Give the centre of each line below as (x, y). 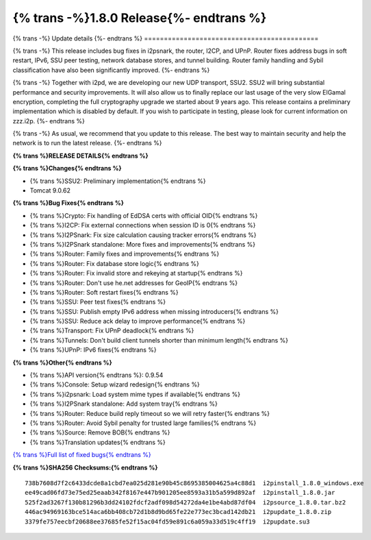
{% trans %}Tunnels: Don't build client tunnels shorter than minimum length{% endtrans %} (159, 340)
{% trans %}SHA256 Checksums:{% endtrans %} (85, 467)
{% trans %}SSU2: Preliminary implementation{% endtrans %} (118, 181)
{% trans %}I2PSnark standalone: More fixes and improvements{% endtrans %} (143, 244)
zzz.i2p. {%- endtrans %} (49, 121)
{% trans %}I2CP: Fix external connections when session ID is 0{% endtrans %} (143, 225)
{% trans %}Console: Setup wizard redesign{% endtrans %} (115, 384)
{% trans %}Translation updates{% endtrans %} (98, 442)
